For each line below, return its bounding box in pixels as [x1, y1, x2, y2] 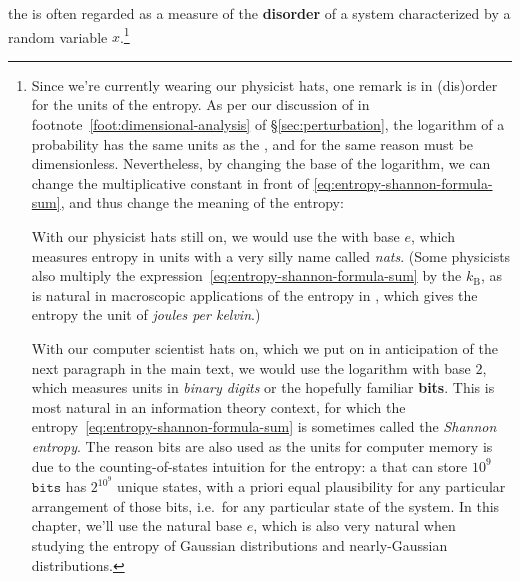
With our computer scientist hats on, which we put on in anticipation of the [31, 337, 499, 358]
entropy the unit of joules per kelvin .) [31, 304, 261, 325]
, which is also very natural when [253, 515, 456, 536]
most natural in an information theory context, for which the [31, 396, 406, 417]
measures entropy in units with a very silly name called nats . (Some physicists [31, 245, 511, 266]
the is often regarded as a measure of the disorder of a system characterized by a [8, 3, 511, 23]
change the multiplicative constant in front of [31, 172, 309, 193]
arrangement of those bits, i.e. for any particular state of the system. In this [31, 495, 500, 516]
